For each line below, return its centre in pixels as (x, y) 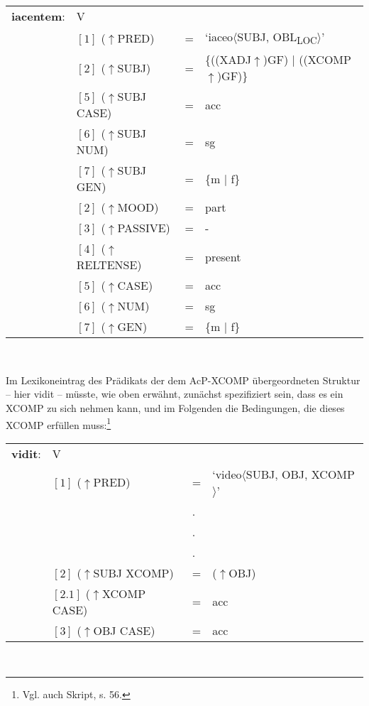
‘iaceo (219, 37)
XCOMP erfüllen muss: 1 (59, 423)
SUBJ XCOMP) (133, 572)
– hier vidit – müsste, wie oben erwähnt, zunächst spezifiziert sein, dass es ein (175, 394)
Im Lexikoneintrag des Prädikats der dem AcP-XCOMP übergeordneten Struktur (183, 380)
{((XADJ (228, 60)
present (223, 256)
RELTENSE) (109, 265)
